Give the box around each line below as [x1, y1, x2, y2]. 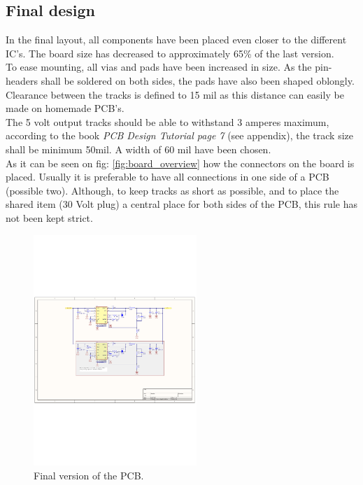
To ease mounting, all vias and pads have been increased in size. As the [6, 59, 312, 74]
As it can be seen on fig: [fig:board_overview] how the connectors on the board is [6, 155, 355, 170]
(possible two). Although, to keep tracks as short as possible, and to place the [6, 183, 339, 197]
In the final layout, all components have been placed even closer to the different [6, 32, 347, 47]
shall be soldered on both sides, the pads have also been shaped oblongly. [41, 73, 355, 87]
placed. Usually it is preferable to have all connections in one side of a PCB [6, 169, 329, 184]
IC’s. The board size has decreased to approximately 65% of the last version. [6, 45, 334, 60]
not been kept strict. [6, 210, 93, 225]
